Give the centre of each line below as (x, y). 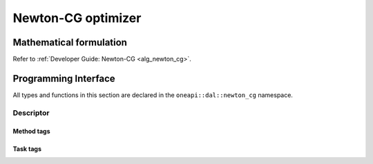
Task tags (27, 149)
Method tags (31, 131)
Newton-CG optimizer (77, 18)
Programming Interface (64, 78)
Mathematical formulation (70, 42)
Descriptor (31, 112)
